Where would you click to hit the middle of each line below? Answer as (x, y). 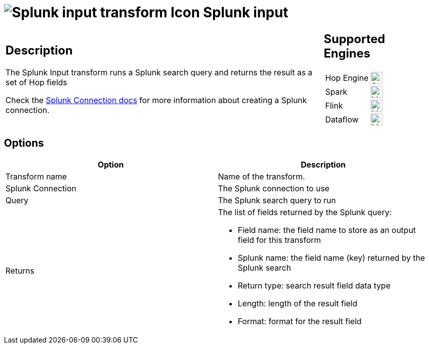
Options (24, 143)
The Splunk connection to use (274, 188)
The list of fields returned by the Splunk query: (305, 212)
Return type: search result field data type (314, 285)
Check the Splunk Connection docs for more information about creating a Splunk (156, 100)
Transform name (36, 176)
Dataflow (342, 119)
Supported (354, 39)
